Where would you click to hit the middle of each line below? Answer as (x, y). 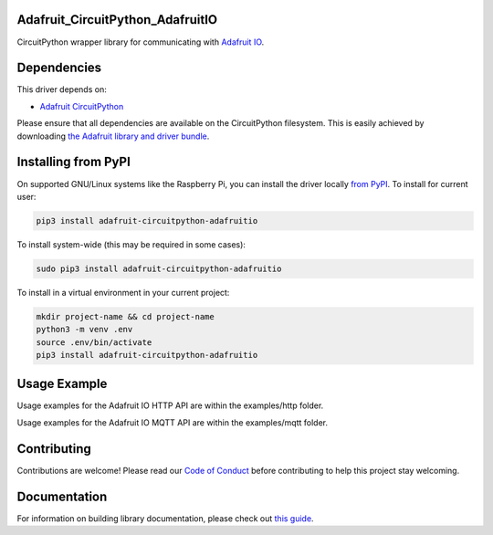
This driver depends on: (62, 89)
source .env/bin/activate (94, 342)
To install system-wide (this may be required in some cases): (131, 244)
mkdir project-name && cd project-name (125, 316)
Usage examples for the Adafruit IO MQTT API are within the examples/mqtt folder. (173, 422)
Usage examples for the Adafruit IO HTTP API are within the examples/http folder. (170, 405)
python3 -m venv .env (84, 330)
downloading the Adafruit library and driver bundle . (113, 136)
